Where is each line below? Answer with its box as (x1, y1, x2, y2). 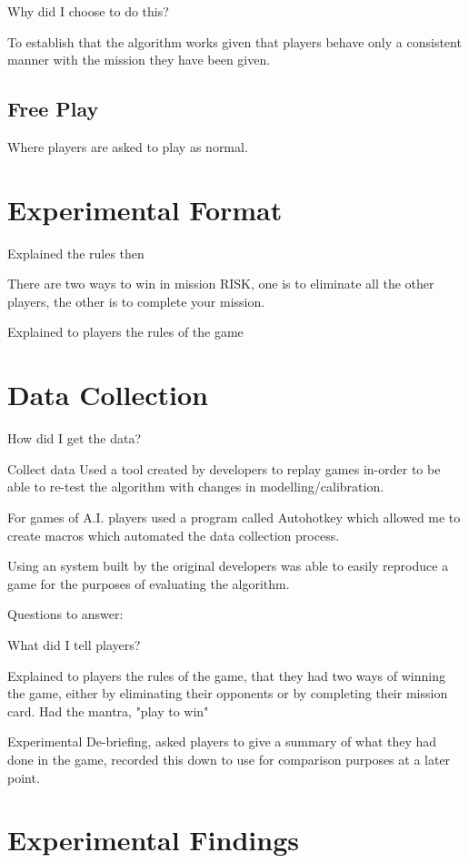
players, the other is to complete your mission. (7, 291, 265, 310)
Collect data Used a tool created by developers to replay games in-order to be (7, 459, 441, 478)
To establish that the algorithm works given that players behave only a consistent (7, 32, 462, 51)
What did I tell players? (7, 635, 141, 654)
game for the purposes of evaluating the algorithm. (7, 574, 290, 593)
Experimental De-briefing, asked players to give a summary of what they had (7, 732, 437, 751)
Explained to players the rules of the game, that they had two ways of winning (7, 665, 445, 685)
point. (7, 767, 40, 787)
